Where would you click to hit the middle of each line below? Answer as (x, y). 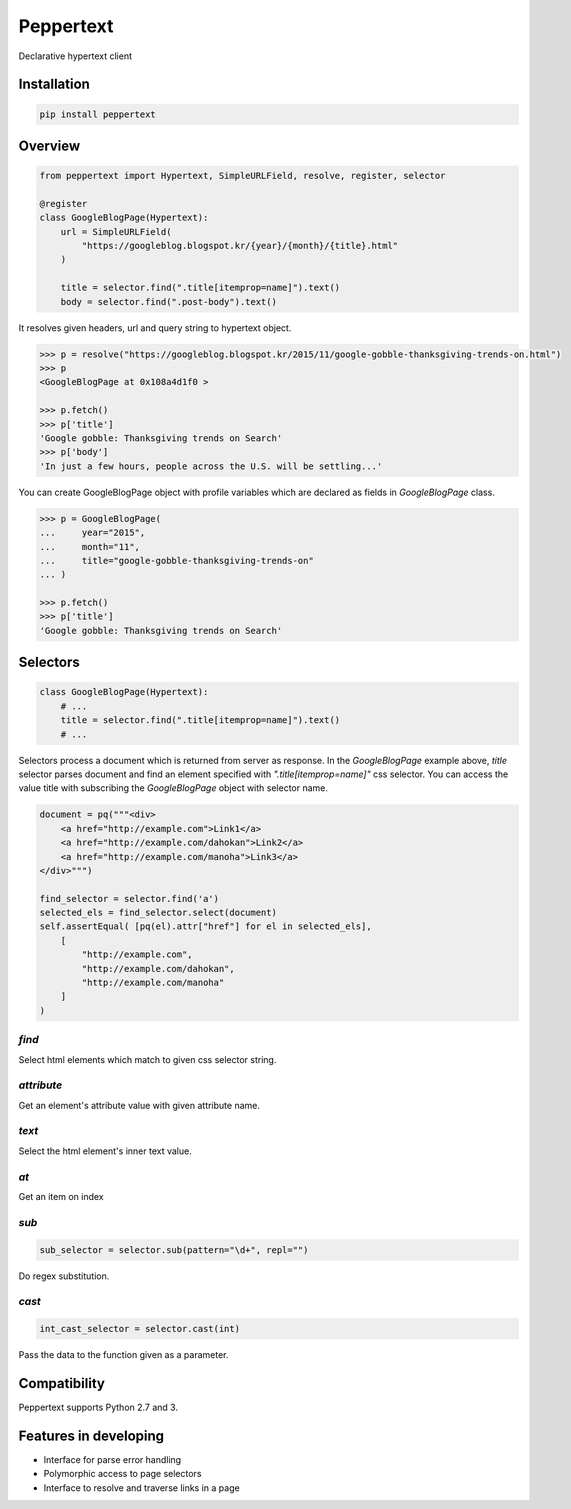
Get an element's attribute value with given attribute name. (139, 1105)
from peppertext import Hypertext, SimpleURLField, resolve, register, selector (242, 176)
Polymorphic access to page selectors (122, 1474)
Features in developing (91, 1435)
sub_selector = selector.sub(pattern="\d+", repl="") (174, 1249)
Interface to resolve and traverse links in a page (141, 1487)
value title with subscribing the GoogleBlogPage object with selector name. (173, 788)
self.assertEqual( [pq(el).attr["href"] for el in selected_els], (205, 926)
